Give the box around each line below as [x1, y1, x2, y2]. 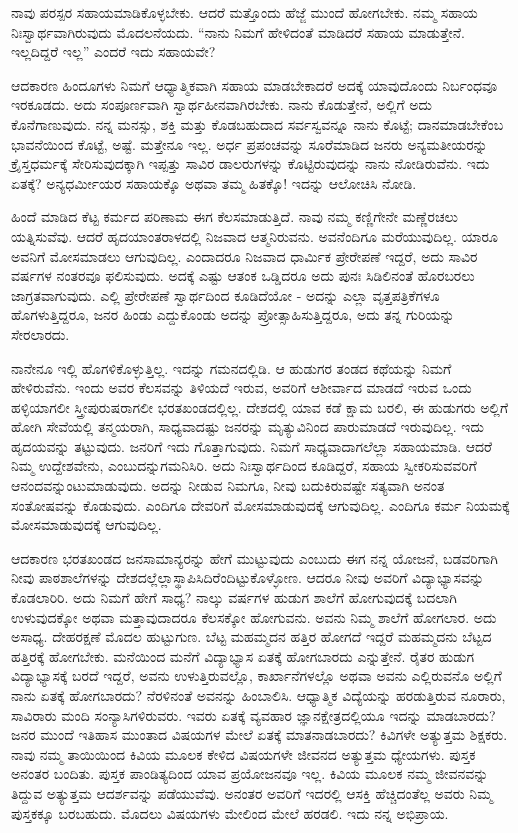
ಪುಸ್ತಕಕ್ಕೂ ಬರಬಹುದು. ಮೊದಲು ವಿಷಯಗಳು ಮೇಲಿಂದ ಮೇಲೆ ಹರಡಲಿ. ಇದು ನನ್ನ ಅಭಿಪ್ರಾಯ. [11, 802, 449, 823]
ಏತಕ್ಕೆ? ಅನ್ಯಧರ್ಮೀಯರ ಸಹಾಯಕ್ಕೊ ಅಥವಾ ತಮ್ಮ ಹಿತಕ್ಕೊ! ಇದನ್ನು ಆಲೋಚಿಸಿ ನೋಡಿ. [11, 172, 417, 193]
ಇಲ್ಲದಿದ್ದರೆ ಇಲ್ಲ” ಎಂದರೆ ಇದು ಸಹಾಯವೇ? [11, 41, 216, 62]
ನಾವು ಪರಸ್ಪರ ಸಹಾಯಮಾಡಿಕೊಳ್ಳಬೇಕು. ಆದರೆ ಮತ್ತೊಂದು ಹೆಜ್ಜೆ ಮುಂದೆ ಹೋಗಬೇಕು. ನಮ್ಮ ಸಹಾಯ [11, 2, 478, 22]
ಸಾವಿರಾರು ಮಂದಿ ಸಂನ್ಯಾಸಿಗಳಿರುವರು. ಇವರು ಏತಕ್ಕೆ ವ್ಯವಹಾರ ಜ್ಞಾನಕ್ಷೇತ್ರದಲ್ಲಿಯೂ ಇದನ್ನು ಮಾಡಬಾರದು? [11, 704, 496, 725]
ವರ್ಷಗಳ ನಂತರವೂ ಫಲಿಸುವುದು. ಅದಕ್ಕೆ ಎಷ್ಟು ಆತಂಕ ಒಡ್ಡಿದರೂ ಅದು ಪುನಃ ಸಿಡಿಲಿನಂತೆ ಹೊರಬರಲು [11, 265, 475, 286]
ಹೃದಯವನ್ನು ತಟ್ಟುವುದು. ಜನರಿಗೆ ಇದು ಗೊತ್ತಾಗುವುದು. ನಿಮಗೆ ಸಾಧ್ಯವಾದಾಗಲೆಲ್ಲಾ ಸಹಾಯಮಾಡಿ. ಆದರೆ [11, 435, 493, 456]
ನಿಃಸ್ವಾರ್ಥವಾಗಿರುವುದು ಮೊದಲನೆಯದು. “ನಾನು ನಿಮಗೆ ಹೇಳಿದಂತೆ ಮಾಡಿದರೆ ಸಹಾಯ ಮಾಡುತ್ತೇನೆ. [11, 21, 465, 42]
